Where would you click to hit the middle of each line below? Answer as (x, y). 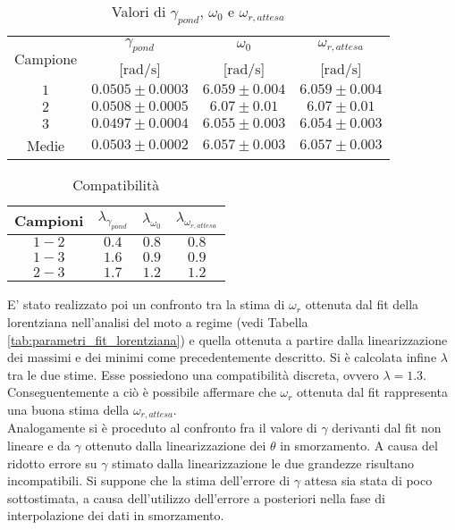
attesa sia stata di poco (368, 480)
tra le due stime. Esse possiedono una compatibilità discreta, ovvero (193, 374)
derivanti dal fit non (387, 428)
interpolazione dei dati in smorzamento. (116, 515)
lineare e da (39, 445)
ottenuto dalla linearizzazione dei (176, 445)
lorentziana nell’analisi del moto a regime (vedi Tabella (158, 321)
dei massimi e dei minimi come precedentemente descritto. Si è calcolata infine (222, 357)
